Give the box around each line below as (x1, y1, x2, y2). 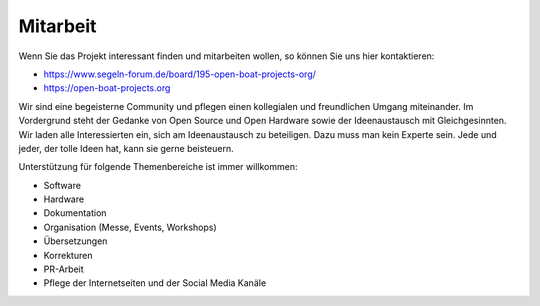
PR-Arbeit (43, 263, 84, 275)
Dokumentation (43, 207, 107, 219)
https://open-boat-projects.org (43, 82, 171, 94)
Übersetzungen (43, 235, 108, 247)
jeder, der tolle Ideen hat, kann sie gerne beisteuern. (18, 142, 234, 154)
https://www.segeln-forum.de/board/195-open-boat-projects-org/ (43, 68, 317, 80)
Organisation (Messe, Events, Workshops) (43, 221, 217, 233)
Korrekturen (43, 249, 93, 261)
